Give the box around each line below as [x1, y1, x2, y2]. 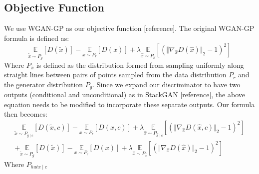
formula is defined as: [4, 32, 69, 43]
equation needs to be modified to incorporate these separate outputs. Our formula [4, 99, 255, 109]
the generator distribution [4, 79, 83, 89]
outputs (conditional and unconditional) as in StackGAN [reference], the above [4, 89, 245, 100]
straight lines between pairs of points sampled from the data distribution [4, 69, 227, 80]
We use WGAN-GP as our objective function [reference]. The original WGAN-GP [4, 23, 255, 33]
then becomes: [4, 109, 47, 119]
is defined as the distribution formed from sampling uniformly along [36, 59, 244, 70]
